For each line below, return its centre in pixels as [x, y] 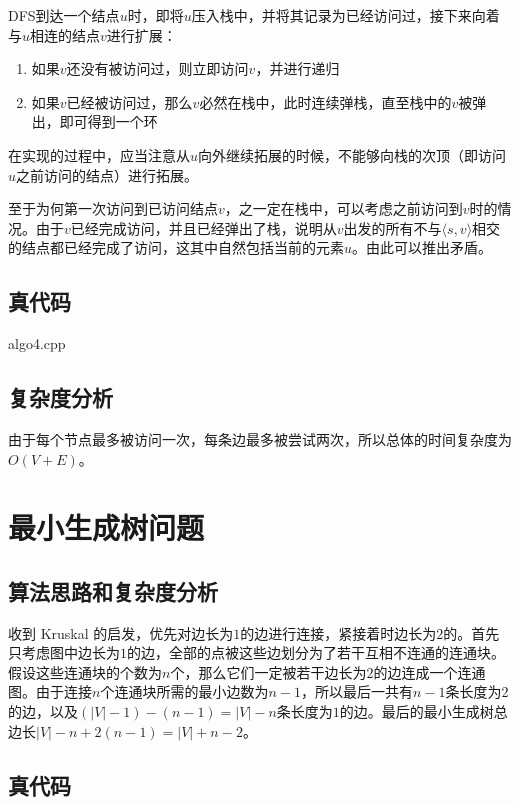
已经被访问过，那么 [129, 101]
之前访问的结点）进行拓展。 [107, 174]
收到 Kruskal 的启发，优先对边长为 [121, 632]
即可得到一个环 [108, 121]
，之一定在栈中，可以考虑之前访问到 [343, 208]
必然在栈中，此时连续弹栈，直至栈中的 [325, 101]
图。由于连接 [50, 691]
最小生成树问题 [106, 527]
